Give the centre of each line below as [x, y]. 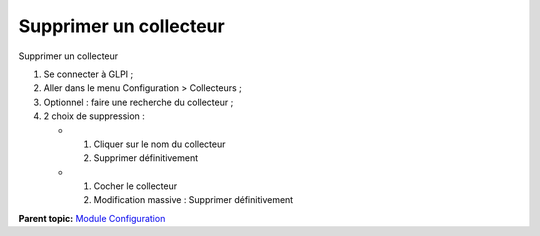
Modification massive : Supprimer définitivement [193, 200]
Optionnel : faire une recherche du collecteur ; [138, 102]
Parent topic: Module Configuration [92, 218]
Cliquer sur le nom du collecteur [159, 144]
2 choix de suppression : [94, 116]
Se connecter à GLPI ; [88, 74]
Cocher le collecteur [135, 186]
